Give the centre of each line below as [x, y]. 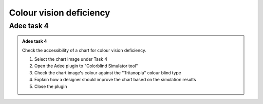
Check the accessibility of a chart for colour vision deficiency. [84, 50]
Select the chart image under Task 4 [71, 59]
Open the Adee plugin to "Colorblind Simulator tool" [86, 66]
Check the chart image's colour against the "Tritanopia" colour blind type [108, 72]
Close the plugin [51, 86]
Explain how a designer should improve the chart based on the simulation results [115, 80]
